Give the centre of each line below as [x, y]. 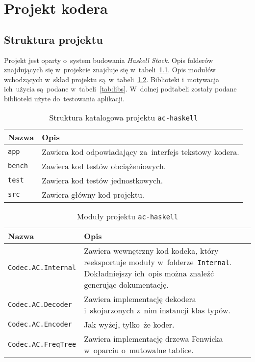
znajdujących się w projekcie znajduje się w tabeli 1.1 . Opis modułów [110, 70]
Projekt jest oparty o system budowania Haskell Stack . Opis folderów [109, 60]
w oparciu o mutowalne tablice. [139, 350]
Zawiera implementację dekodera [140, 299]
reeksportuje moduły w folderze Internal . [158, 262]
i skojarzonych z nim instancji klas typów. [157, 310]
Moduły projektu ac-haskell [127, 216]
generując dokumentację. [126, 284]
